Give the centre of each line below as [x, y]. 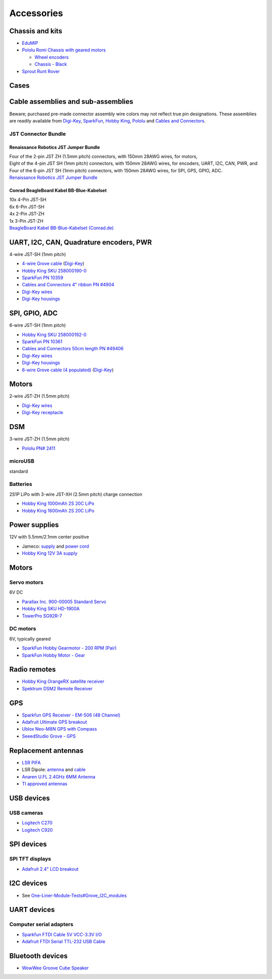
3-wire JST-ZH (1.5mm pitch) [40, 439]
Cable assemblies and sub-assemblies [71, 102]
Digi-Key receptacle [43, 413]
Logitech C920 [37, 830]
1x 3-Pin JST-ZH [26, 221]
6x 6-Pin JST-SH [27, 207]
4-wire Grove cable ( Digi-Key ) [53, 264]
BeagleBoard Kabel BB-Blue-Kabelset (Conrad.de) [61, 228]
